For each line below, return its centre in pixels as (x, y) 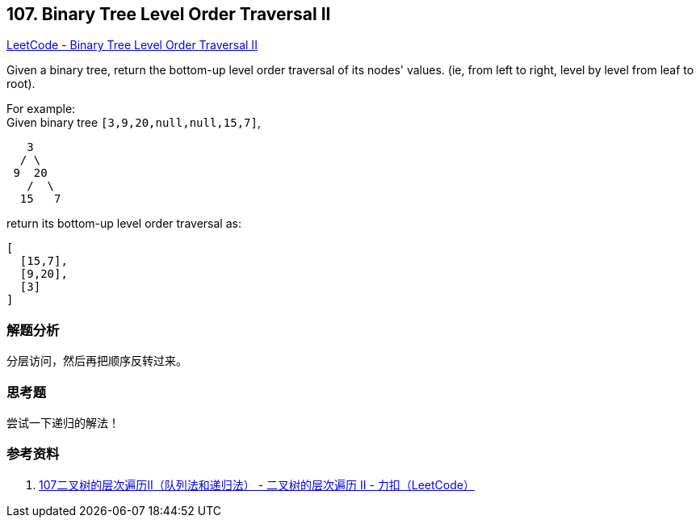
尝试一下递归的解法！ (63, 422)
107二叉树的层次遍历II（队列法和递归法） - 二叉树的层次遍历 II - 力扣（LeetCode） (257, 484)
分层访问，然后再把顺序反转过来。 (97, 361)
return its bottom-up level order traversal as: (124, 224)
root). (21, 84)
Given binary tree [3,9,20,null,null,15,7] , (134, 123)
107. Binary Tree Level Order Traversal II (169, 14)
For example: (41, 109)
